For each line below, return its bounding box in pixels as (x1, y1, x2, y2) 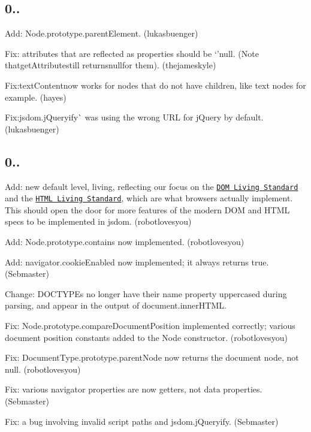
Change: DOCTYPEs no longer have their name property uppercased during (5, 287, 287, 300)
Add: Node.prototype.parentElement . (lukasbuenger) (5, 27, 198, 40)
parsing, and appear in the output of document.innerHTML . (5, 299, 227, 312)
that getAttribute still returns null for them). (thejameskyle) (5, 59, 216, 71)
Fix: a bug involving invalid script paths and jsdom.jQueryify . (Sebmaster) (5, 415, 279, 427)
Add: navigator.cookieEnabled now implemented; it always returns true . (5, 255, 269, 268)
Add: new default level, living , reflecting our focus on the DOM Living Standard (5, 180, 298, 192)
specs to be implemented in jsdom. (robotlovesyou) (5, 215, 192, 228)
